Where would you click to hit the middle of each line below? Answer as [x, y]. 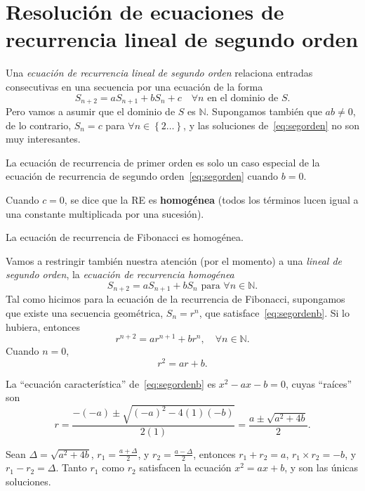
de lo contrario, [39, 125]
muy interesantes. [43, 139]
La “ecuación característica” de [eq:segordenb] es [111, 383]
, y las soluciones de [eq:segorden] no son [271, 125]
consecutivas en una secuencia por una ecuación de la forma [134, 86]
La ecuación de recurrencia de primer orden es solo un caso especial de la [163, 162]
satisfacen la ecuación [185, 467]
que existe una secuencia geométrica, [85, 312]
